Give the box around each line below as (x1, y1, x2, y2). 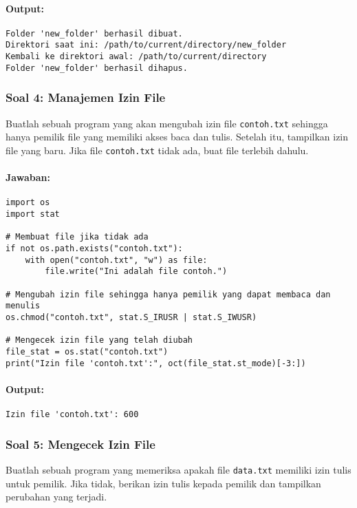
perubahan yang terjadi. (6, 489, 107, 504)
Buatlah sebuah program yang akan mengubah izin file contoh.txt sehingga (6, 116, 328, 130)
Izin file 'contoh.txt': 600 (6, 409, 139, 419)
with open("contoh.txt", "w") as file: (25, 255, 208, 265)
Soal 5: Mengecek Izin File (6, 435, 155, 452)
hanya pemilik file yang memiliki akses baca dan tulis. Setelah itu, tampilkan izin (6, 129, 349, 144)
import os (6, 198, 50, 208)
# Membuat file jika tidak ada (6, 232, 149, 242)
